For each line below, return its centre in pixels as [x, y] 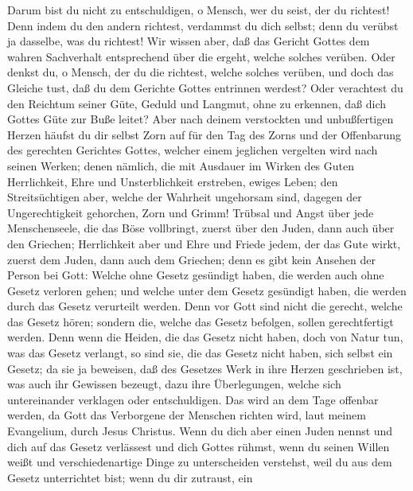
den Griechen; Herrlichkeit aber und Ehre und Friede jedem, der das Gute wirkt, [204, 243]
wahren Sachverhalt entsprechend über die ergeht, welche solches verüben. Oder [201, 56]
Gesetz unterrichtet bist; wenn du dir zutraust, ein [130, 477]
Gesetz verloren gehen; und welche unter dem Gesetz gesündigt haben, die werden [207, 290]
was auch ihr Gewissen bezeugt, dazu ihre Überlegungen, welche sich [174, 384]
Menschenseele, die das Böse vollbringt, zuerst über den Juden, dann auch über [201, 228]
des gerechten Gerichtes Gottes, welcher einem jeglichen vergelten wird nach [193, 150]
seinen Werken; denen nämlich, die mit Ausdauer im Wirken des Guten [181, 165]
